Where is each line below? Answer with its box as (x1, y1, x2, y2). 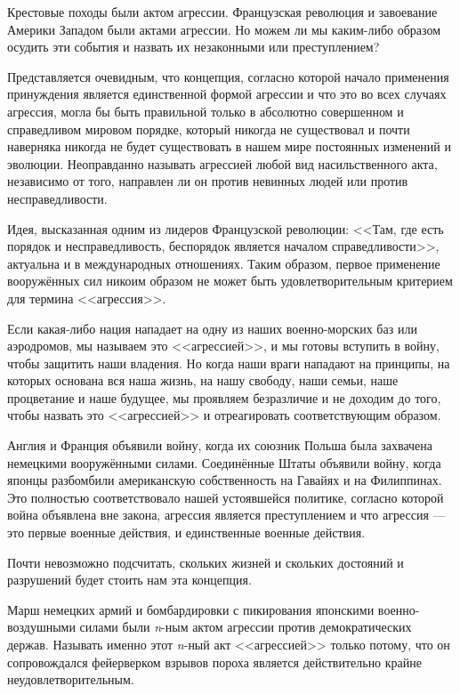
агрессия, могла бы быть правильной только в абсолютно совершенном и (7, 101, 404, 120)
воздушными (7, 617, 76, 636)
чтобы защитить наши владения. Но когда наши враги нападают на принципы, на (7, 353, 450, 372)
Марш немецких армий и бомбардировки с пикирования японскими (7, 600, 375, 618)
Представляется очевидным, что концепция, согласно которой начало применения (7, 67, 449, 85)
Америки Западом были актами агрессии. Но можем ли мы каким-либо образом (7, 20, 441, 38)
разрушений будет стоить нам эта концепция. (7, 570, 252, 589)
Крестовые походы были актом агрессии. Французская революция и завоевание (7, 3, 438, 20)
